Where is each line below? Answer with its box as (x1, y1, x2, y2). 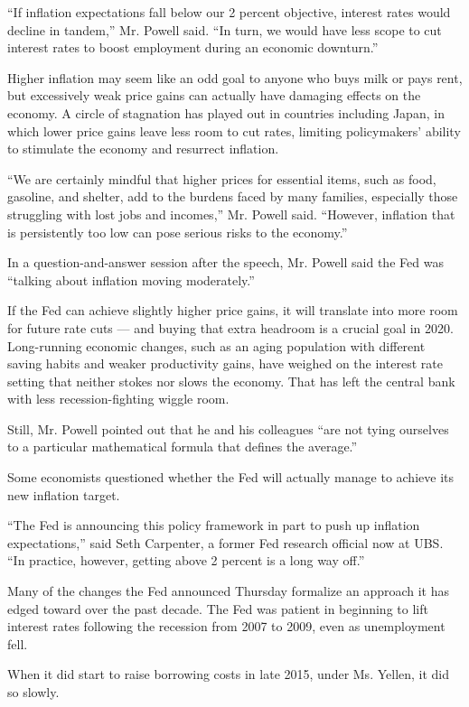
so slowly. (7, 683, 60, 701)
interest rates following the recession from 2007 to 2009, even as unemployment (7, 617, 446, 636)
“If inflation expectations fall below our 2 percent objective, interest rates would (7, 3, 451, 21)
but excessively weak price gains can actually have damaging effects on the (7, 86, 421, 105)
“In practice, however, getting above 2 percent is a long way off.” (7, 551, 365, 570)
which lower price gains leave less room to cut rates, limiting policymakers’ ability (7, 121, 461, 140)
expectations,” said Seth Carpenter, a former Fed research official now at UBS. (7, 533, 444, 552)
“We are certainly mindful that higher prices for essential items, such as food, (7, 169, 436, 188)
